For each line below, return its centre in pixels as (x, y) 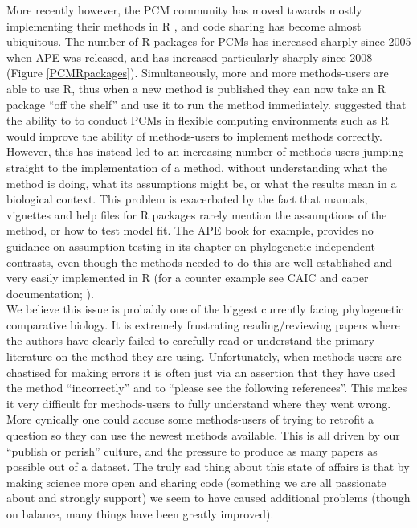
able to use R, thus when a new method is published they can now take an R (196, 88)
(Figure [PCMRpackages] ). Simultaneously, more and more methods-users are (198, 73)
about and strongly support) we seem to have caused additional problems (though (208, 498)
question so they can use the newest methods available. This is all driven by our (203, 435)
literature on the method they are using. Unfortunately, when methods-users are (204, 356)
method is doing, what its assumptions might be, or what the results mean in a (202, 183)
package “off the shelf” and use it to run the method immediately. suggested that (206, 104)
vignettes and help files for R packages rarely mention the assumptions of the (197, 214)
